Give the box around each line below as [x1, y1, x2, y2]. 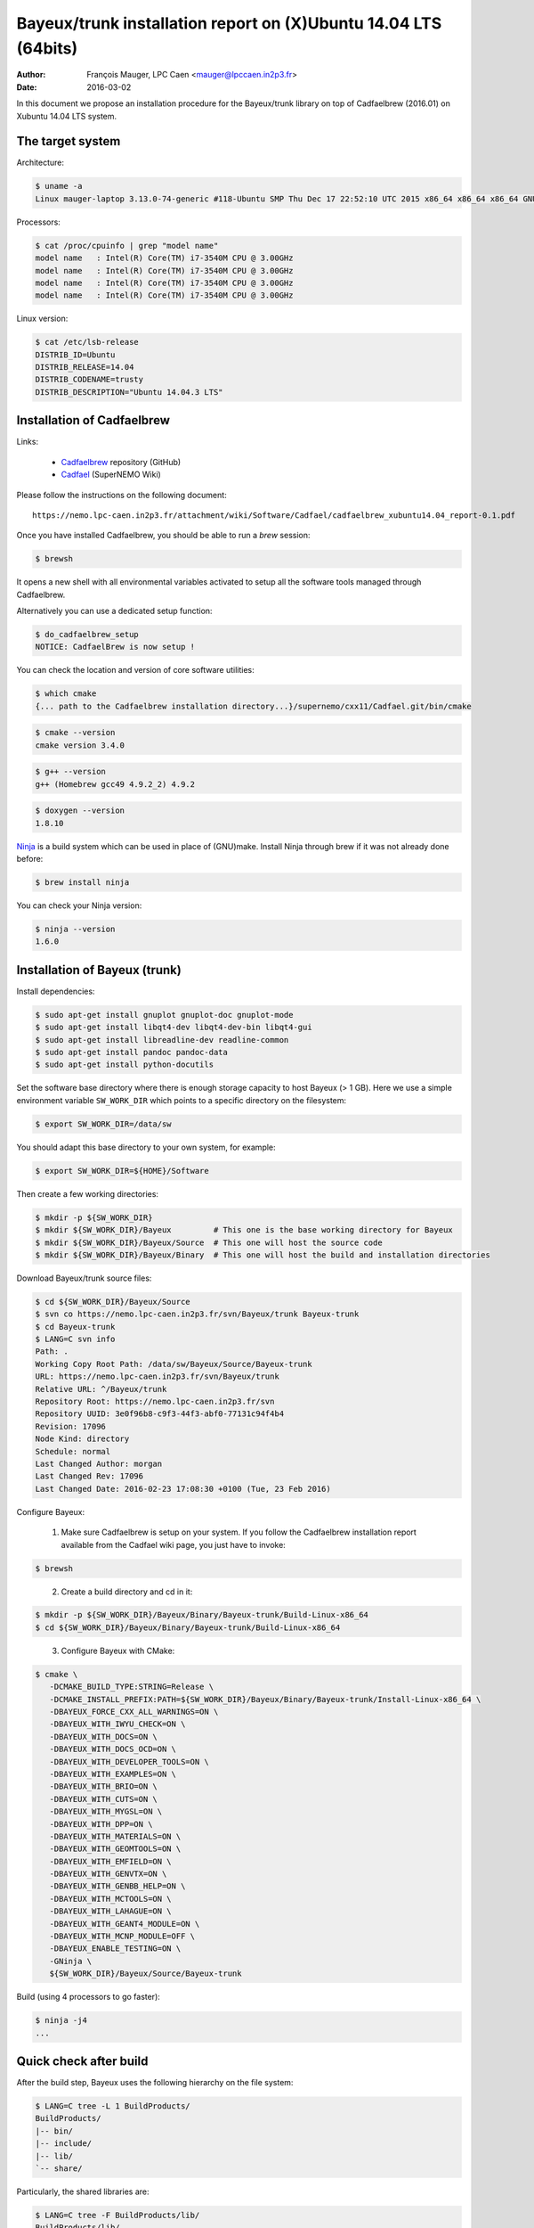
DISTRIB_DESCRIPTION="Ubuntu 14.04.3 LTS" [35, 387, 223, 397]
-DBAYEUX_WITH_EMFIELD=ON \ [49, 1856, 173, 1866]
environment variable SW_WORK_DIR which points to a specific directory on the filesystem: [16, 1094, 347, 1105]
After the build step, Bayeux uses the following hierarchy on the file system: [16, 2077, 294, 2088]
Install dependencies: [16, 986, 95, 996]
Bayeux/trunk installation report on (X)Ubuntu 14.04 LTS [16, 13, 442, 33]
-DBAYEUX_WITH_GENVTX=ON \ [49, 1869, 167, 1880]
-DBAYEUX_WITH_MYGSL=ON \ [49, 1806, 163, 1817]
